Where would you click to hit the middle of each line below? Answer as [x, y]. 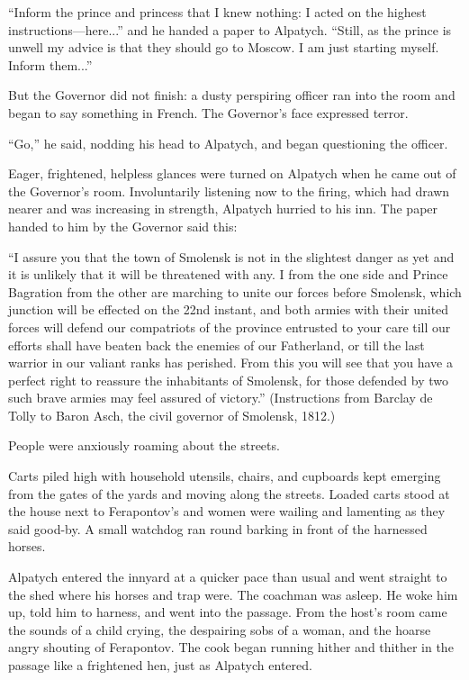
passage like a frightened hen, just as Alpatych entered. [160, 665]
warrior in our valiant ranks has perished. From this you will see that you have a [230, 363]
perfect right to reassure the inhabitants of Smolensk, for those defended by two [229, 380]
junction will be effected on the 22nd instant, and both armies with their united [229, 309]
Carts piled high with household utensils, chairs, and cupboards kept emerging [225, 476]
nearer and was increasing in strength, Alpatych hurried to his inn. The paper [223, 209]
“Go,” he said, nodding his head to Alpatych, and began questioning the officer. [228, 143]
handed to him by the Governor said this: [123, 226]
